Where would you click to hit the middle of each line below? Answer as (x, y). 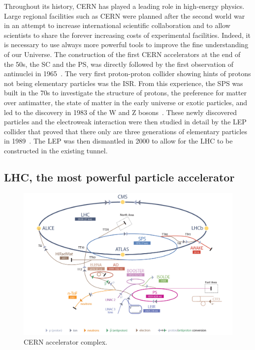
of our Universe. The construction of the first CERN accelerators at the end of (122, 54)
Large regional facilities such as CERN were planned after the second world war (125, 15)
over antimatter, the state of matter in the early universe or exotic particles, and (126, 102)
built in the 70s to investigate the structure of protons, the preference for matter (125, 93)
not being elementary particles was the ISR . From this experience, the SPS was (124, 83)
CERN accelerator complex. (66, 341)
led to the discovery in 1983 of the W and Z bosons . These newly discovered (120, 112)
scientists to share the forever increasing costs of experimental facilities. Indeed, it (127, 35)
